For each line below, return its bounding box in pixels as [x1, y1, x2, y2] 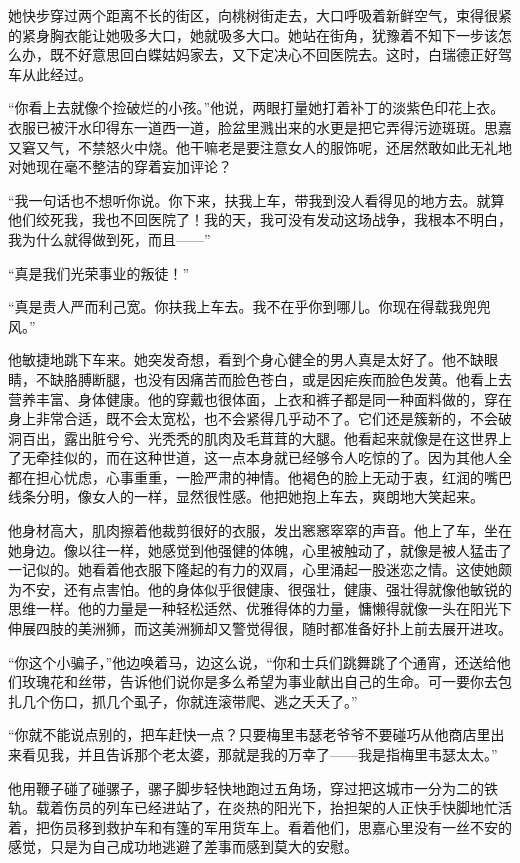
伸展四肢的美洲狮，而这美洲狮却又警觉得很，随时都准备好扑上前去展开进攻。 [8, 618, 512, 639]
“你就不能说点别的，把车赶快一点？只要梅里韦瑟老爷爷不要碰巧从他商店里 [8, 724, 491, 745]
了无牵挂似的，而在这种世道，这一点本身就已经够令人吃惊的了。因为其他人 [8, 447, 498, 468]
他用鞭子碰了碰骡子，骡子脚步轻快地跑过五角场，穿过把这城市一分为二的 [8, 777, 484, 798]
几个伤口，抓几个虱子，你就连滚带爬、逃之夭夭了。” [21, 690, 358, 711]
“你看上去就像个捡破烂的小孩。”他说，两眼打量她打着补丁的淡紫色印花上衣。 [8, 97, 505, 118]
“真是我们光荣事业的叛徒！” [8, 262, 190, 283]
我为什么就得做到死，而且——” [8, 228, 211, 249]
